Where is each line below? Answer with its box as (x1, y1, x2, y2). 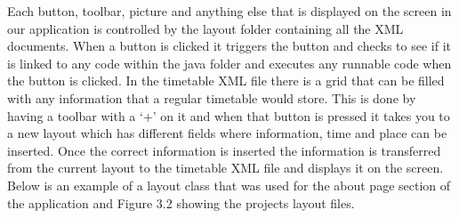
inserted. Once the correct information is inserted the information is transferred (7, 141, 441, 159)
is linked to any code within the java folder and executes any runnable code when (7, 53, 452, 72)
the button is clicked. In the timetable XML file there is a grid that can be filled (7, 71, 445, 90)
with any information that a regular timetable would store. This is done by (7, 88, 416, 107)
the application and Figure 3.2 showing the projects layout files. (7, 193, 355, 212)
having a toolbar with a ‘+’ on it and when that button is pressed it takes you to (7, 106, 450, 125)
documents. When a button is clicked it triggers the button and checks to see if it (7, 36, 451, 55)
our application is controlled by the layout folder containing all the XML (7, 19, 404, 37)
